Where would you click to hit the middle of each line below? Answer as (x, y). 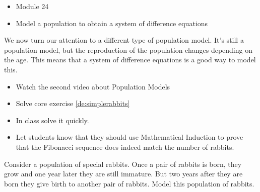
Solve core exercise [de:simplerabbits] (73, 103)
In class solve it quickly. (52, 120)
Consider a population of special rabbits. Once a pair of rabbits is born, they (123, 164)
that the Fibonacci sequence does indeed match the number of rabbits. (125, 147)
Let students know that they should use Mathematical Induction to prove (129, 137)
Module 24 (32, 6)
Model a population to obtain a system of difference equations (112, 23)
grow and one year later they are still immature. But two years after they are (123, 174)
